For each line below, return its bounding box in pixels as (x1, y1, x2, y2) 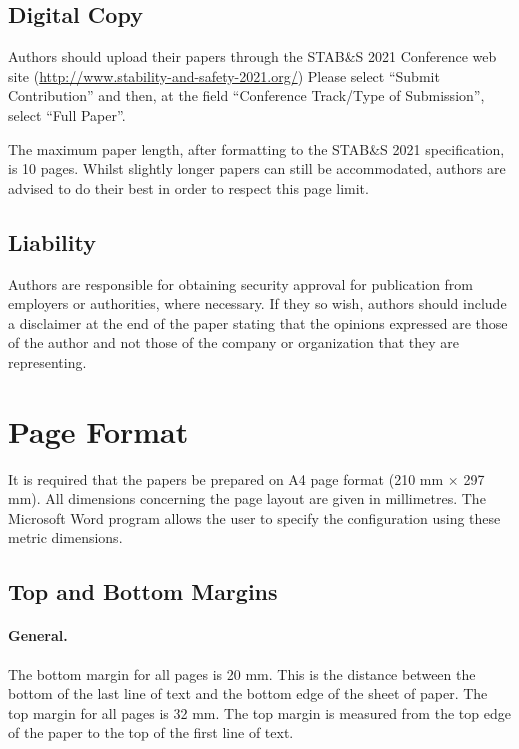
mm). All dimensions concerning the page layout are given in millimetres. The (8, 488, 486, 509)
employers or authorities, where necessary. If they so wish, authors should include (8, 293, 507, 314)
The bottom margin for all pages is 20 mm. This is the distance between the (8, 663, 476, 684)
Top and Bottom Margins (8, 576, 278, 607)
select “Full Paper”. (8, 104, 126, 125)
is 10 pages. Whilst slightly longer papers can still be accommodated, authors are (8, 158, 506, 179)
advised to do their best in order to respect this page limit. (8, 177, 369, 198)
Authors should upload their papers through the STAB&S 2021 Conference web (8, 46, 497, 67)
